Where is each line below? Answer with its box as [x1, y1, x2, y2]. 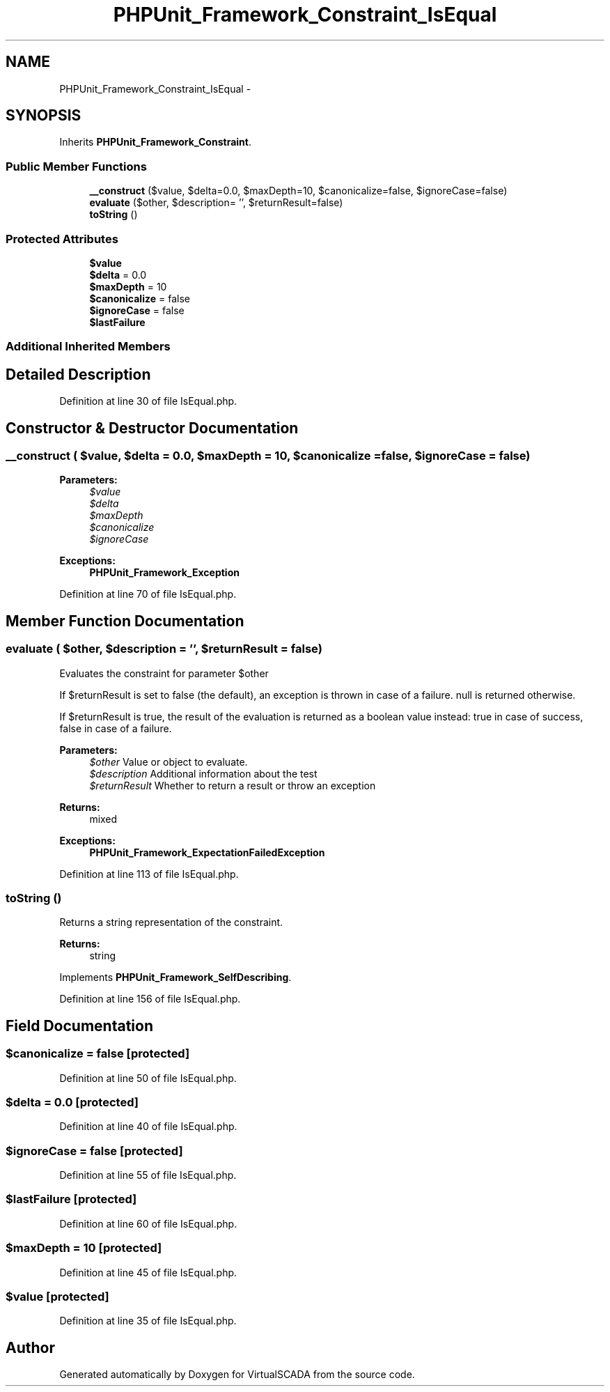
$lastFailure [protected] [6, 1192, 137, 1207]
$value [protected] [6, 1289, 109, 1304]
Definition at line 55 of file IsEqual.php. [59, 1169, 237, 1182]
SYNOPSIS [6, 107, 81, 125]
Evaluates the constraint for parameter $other [59, 667, 269, 679]
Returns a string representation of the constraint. [59, 916, 283, 929]
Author [6, 1338, 55, 1356]
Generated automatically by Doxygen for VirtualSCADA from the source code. [59, 1368, 415, 1381]
